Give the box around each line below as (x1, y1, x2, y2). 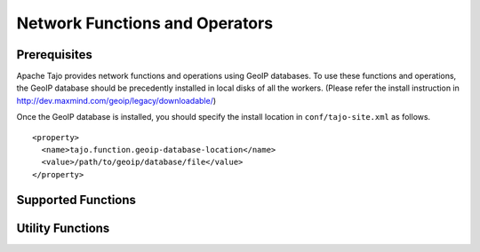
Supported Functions (16, 192, 137, 208)
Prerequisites (16, 47, 92, 62)
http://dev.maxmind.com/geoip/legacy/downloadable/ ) (16, 95, 217, 106)
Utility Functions (16, 220, 110, 235)
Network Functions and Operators (16, 13, 274, 33)
